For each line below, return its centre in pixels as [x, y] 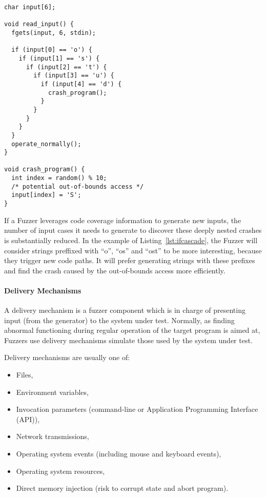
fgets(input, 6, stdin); [54, 33]
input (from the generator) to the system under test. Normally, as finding [119, 320]
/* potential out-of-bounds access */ [78, 186]
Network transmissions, [53, 436]
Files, [25, 375]
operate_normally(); [46, 144]
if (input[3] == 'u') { [74, 76]
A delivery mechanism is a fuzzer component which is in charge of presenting [125, 310]
